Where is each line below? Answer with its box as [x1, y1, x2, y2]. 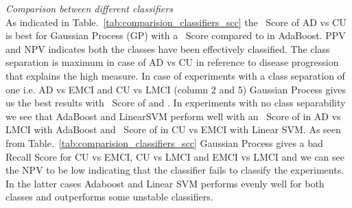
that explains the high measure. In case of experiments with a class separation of [5, 68, 345, 82]
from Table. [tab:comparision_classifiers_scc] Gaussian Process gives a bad [5, 135, 323, 150]
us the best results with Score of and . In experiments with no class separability [5, 95, 346, 110]
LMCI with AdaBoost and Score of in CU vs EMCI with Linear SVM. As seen [5, 122, 341, 137]
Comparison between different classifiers [5, 1, 173, 15]
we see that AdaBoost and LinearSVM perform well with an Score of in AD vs [5, 108, 341, 123]
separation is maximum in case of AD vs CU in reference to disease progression [5, 55, 339, 69]
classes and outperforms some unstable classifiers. [5, 189, 213, 204]
